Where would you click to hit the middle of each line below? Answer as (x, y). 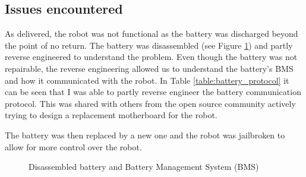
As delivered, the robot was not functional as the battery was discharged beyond (152, 34)
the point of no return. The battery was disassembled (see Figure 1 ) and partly (149, 45)
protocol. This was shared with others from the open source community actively (150, 103)
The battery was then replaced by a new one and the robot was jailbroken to (145, 135)
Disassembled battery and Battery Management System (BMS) (144, 167)
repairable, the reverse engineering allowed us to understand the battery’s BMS (149, 68)
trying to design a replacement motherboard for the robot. (111, 115)
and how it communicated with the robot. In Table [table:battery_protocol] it (147, 80)
